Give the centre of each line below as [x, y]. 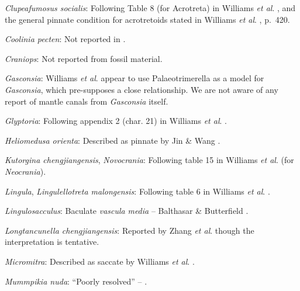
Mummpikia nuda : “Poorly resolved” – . [76, 281]
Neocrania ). [25, 171]
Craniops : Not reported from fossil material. [84, 58]
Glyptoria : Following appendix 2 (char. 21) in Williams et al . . [116, 121]
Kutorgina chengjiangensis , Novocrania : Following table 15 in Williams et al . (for [149, 160]
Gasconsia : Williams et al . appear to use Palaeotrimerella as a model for [135, 78]
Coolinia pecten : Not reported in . [65, 39]
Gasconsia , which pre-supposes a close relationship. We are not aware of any [142, 89]
